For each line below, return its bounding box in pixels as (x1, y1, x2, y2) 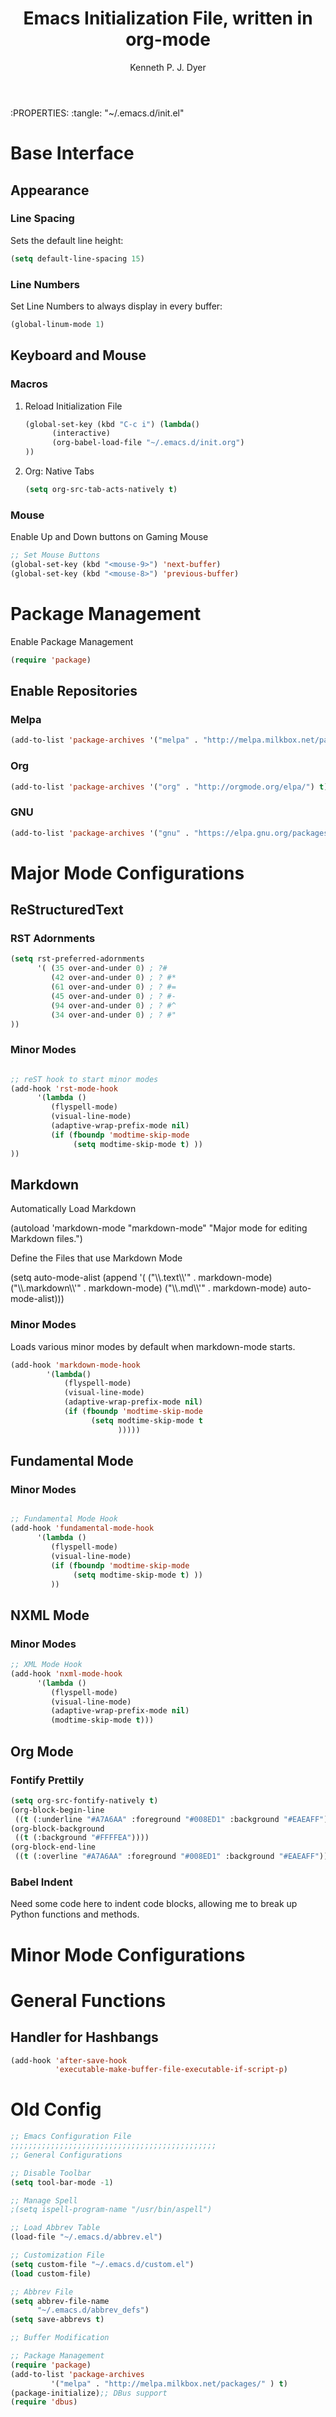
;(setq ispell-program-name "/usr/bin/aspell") (10, 2205, 213, 2215)
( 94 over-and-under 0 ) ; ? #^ (50, 1000, 177, 1011)
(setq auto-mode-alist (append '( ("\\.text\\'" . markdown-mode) (10, 1272, 273, 1284)
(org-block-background (10, 1823, 105, 1834)
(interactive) (51, 428, 111, 439)
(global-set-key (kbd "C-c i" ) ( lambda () (24, 419, 201, 429)
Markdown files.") (10, 1233, 83, 1245)
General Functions (10, 1989, 167, 2012)
